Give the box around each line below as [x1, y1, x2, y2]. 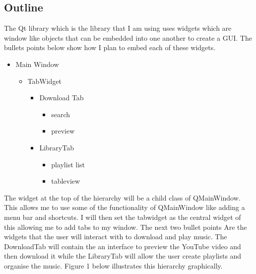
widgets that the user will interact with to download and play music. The [4, 231, 227, 242]
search [51, 109, 70, 119]
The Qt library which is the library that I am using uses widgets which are [4, 23, 232, 33]
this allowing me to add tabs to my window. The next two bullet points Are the [4, 221, 247, 232]
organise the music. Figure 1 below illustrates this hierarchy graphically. [4, 260, 223, 271]
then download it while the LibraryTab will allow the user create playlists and [4, 251, 242, 261]
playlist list [51, 159, 85, 169]
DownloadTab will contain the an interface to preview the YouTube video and [4, 241, 241, 251]
